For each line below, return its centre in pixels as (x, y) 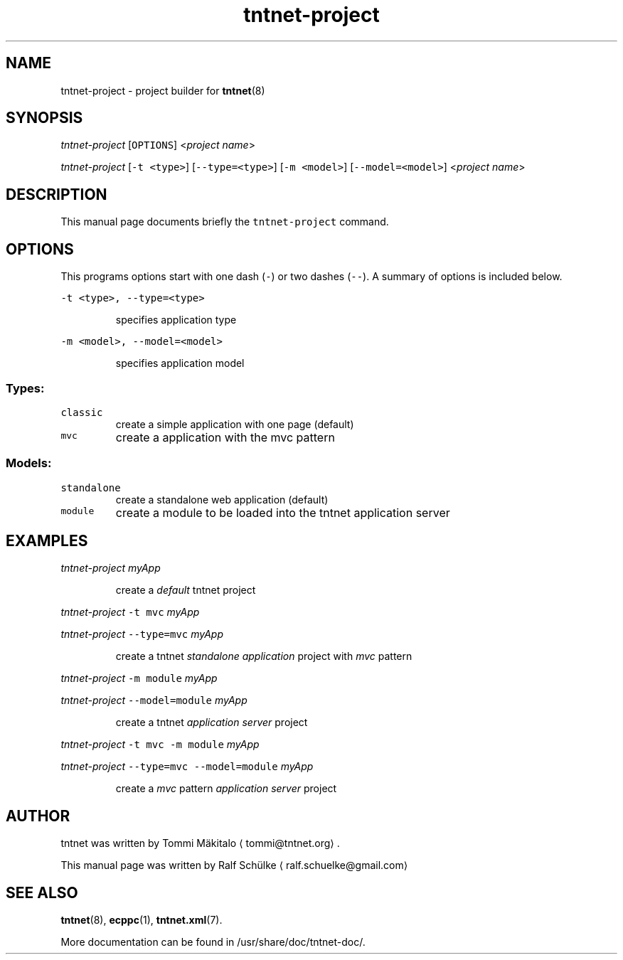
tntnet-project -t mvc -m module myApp (160, 745)
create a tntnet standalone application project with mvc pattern (264, 656)
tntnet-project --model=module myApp (154, 700)
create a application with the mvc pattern (225, 437)
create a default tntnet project (186, 590)
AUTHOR (38, 816)
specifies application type (176, 320)
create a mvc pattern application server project (226, 789)
